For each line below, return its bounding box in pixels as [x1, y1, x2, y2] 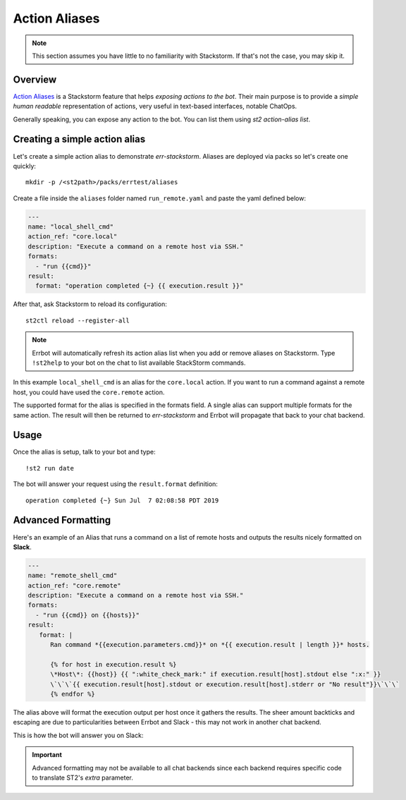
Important [32, 751, 63, 759]
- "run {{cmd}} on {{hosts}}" [35, 611, 140, 619]
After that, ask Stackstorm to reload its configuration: [13, 300, 167, 308]
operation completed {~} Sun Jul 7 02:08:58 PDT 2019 [25, 496, 219, 504]
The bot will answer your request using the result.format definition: [13, 480, 219, 488]
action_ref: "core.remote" [27, 581, 121, 589]
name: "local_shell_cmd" [27, 223, 114, 231]
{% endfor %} [50, 690, 95, 698]
